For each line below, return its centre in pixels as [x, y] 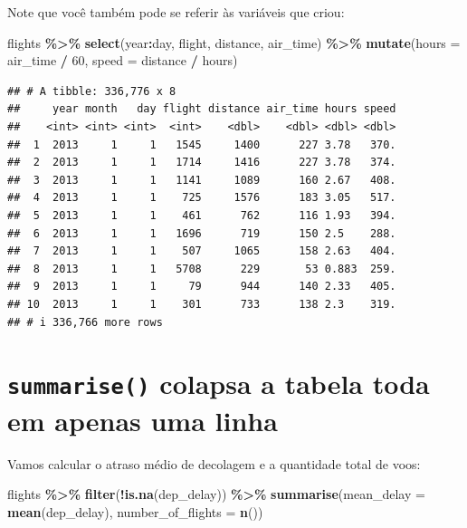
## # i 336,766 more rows [85, 322]
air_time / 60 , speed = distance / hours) [123, 60]
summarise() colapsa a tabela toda [219, 384]
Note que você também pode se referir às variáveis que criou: [176, 12]
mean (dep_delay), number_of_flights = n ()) [135, 511]
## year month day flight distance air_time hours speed [202, 109]
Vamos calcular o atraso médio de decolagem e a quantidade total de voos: [214, 463]
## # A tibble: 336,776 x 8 [92, 91]
